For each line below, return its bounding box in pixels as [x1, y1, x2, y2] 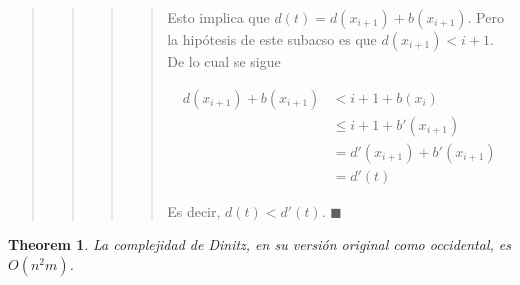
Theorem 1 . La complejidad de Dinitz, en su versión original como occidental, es [8, 234, 511, 255]
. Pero [467, 7, 504, 27]
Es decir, [167, 200, 221, 221]
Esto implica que [167, 7, 270, 27]
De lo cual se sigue [167, 51, 281, 71]
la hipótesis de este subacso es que [167, 29, 377, 49]
